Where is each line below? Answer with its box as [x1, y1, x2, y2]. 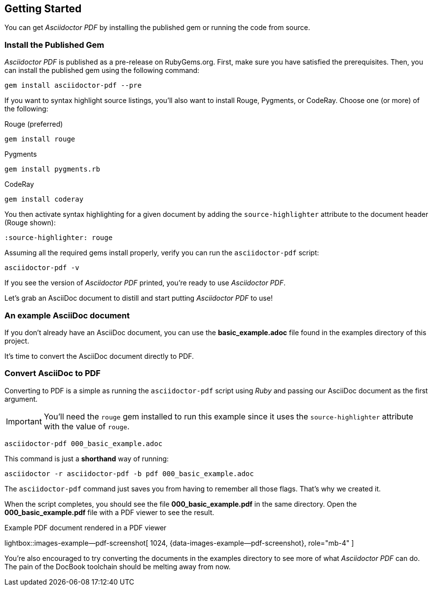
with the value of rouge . [43, 421, 130, 431]
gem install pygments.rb [4, 165, 100, 174]
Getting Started [4, 2, 82, 15]
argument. [4, 394, 38, 403]
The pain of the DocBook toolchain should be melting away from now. [4, 562, 231, 571]
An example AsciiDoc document [4, 310, 130, 320]
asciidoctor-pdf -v [4, 264, 79, 272]
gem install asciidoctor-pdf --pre [4, 81, 142, 90]
